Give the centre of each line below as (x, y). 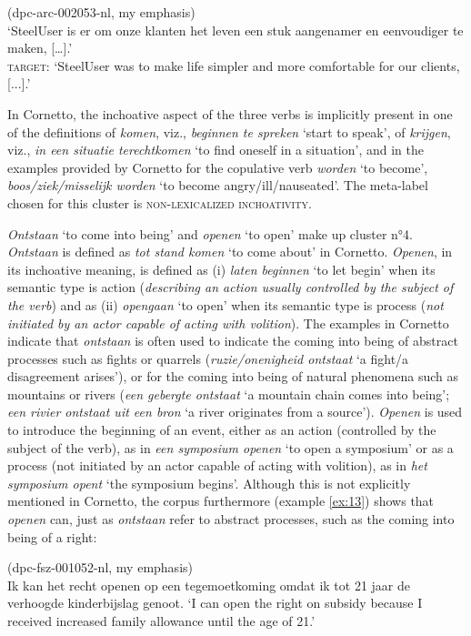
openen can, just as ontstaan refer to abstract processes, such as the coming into (231, 519)
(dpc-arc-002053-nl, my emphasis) (101, 12)
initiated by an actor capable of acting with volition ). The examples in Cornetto (228, 323)
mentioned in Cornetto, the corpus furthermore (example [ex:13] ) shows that (221, 501)
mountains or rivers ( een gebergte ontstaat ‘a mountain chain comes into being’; (229, 394)
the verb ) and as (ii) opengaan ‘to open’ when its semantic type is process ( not (225, 304)
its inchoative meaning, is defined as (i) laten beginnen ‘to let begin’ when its (221, 269)
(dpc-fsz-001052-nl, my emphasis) (100, 567)
